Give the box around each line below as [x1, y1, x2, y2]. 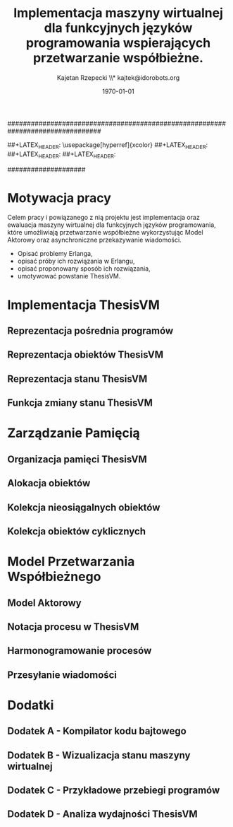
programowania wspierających [25, 35, 211, 51]
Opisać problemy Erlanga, [17, 250, 93, 258]
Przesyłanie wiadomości [7, 669, 118, 681]
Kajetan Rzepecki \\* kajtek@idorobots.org [56, 73, 180, 82]
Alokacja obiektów [7, 477, 91, 489]
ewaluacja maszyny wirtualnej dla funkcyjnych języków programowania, [7, 221, 216, 229]
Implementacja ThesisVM [7, 297, 160, 312]
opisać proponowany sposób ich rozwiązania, [17, 264, 151, 273]
